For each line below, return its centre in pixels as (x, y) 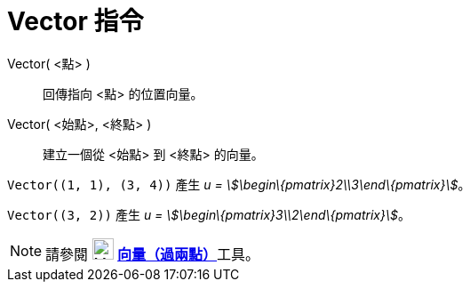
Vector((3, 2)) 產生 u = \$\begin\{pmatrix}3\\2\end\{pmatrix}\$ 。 (209, 214)
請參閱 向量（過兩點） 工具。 (153, 254)
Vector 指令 (76, 21)
